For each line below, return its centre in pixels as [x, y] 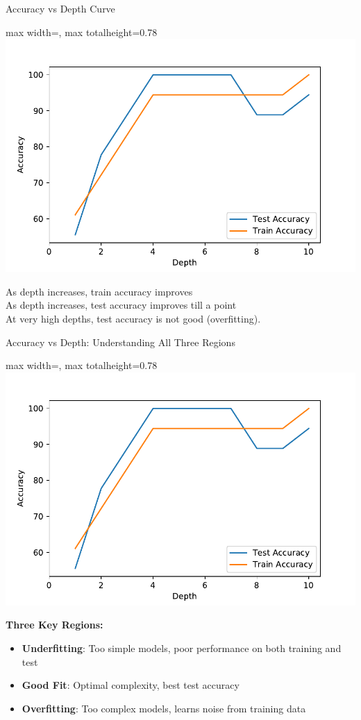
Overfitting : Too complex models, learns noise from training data [164, 708]
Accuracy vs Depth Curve [60, 8]
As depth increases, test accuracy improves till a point [121, 305]
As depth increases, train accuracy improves [99, 291]
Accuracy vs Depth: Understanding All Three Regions [120, 342]
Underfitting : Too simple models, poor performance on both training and [182, 648]
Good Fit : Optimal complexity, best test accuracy [131, 685]
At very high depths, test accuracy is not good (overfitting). [133, 318]
